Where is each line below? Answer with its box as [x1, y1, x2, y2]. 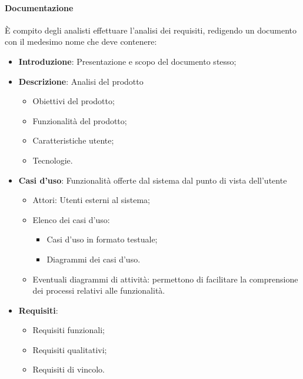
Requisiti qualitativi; [32, 343, 107, 355]
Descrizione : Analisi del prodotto [18, 75, 144, 87]
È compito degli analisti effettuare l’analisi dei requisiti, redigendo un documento [5, 24, 297, 36]
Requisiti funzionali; [32, 324, 105, 336]
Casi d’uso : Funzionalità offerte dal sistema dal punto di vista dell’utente [18, 174, 287, 186]
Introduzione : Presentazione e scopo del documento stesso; [18, 55, 237, 67]
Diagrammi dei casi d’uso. [46, 252, 141, 265]
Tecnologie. [32, 154, 73, 166]
